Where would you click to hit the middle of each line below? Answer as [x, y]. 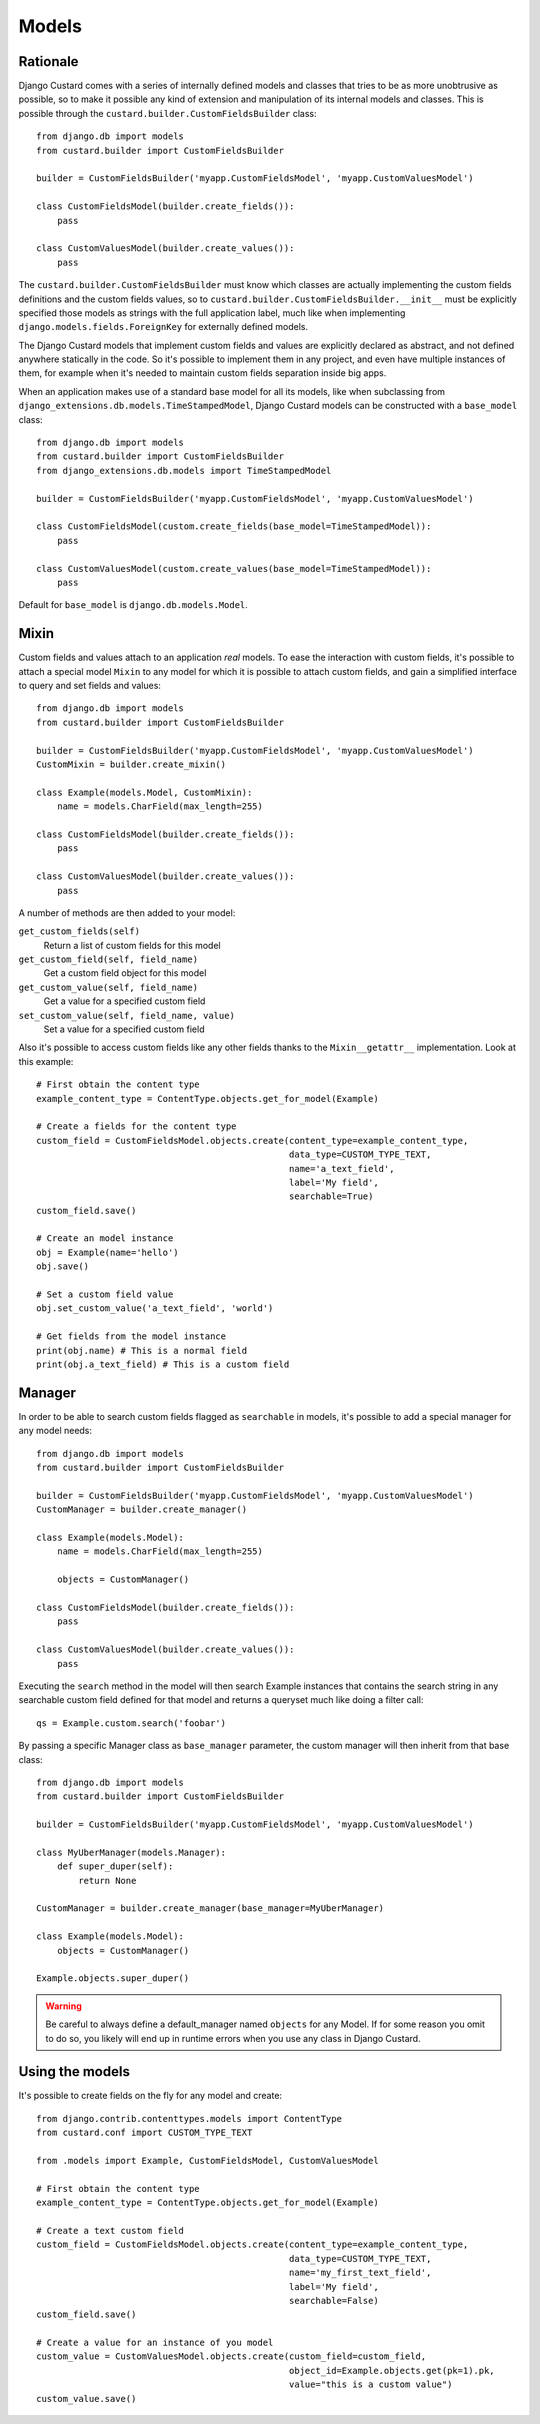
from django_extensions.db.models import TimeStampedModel [184, 470]
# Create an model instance [105, 1238]
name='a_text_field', [341, 1168]
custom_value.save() [86, 2398]
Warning [63, 2006]
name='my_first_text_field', [360, 2273]
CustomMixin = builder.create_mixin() [131, 764]
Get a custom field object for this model [125, 973]
